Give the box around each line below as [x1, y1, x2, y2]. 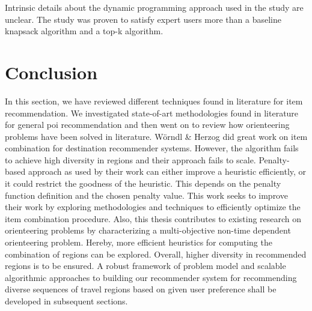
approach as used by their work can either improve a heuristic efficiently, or [28, 165, 307, 178]
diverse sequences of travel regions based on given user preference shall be [5, 283, 277, 295]
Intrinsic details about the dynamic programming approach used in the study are [5, 1, 304, 13]
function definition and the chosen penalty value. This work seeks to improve [5, 189, 288, 201]
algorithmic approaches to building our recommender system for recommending [5, 271, 297, 283]
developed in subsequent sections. [5, 295, 128, 307]
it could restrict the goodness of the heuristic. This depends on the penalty [5, 177, 281, 190]
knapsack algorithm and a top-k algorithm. [5, 25, 164, 37]
